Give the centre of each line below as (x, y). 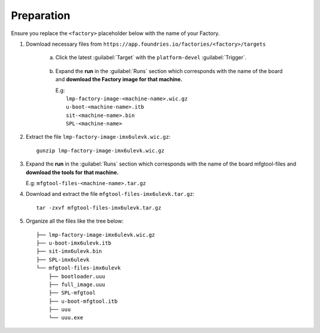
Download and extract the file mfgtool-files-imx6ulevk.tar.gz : (110, 194)
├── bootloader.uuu (77, 276)
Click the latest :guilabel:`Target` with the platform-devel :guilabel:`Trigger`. (151, 58)
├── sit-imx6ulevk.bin (69, 251)
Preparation (41, 15)
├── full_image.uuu (77, 284)
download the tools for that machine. (72, 172)
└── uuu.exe (66, 318)
